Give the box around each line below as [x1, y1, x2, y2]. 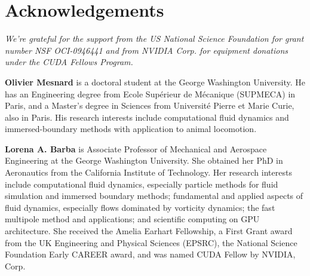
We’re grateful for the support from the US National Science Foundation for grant [5, 32, 304, 45]
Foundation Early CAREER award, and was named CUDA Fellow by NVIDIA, [5, 248, 296, 260]
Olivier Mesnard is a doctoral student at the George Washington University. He [5, 75, 305, 88]
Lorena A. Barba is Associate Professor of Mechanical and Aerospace [5, 142, 267, 155]
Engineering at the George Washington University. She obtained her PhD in [5, 154, 283, 167]
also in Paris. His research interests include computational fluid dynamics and [5, 111, 289, 123]
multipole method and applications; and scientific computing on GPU [5, 213, 260, 225]
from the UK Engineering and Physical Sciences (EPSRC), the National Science [5, 236, 297, 249]
